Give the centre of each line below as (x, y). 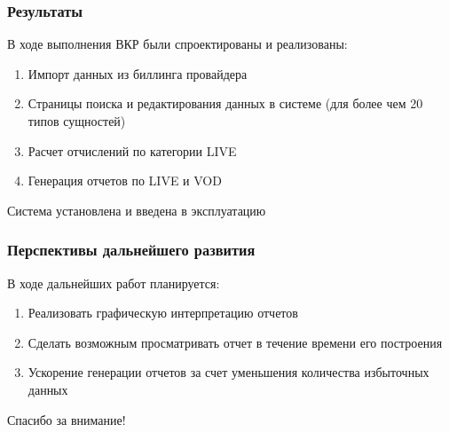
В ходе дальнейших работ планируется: (114, 283)
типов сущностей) (77, 121)
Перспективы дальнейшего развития (131, 250)
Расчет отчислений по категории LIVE (132, 150)
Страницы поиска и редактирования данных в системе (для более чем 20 (225, 103)
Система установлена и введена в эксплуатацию (137, 210)
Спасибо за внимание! (67, 419)
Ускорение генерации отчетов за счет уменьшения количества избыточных (228, 372)
